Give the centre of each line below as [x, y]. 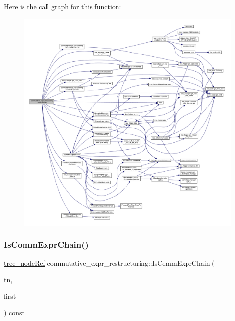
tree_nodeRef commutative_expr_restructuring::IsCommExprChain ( [109, 263]
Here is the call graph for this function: [63, 6]
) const [14, 312]
